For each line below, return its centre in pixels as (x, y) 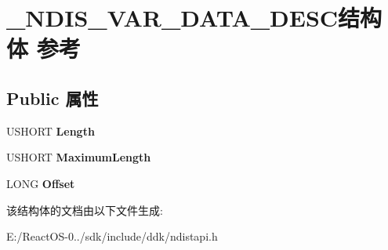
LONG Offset (41, 183)
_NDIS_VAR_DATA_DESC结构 (194, 18)
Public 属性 (53, 98)
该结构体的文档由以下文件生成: (85, 210)
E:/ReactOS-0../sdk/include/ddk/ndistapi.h (112, 236)
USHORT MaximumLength (79, 157)
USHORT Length (51, 130)
